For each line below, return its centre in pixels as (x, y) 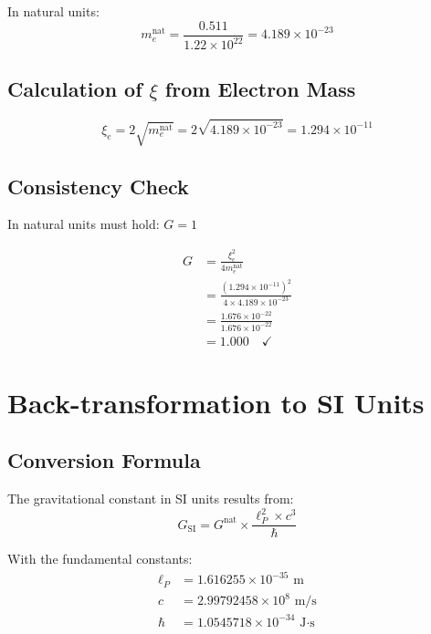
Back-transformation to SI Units (216, 402)
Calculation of (75, 89)
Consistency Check (98, 186)
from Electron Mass (260, 89)
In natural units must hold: (84, 224)
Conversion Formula (104, 460)
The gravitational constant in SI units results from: (151, 499)
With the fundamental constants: (100, 559)
